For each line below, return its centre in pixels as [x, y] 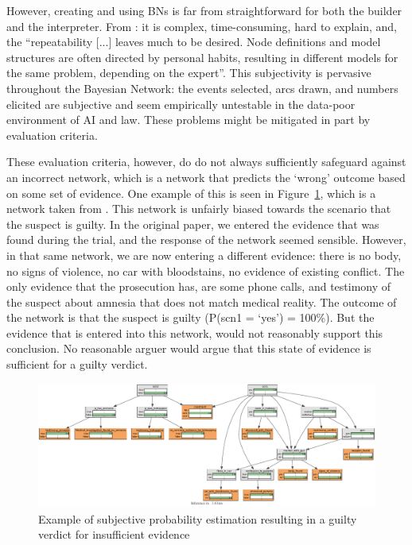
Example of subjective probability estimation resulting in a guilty [198, 518]
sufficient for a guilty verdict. [77, 364]
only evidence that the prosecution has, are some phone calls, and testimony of [199, 286]
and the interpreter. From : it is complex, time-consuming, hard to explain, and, [202, 26]
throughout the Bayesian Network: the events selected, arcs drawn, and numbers [202, 88]
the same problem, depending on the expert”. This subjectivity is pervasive [189, 73]
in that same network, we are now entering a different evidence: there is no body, [204, 255]
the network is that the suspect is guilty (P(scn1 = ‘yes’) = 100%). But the [190, 317]
